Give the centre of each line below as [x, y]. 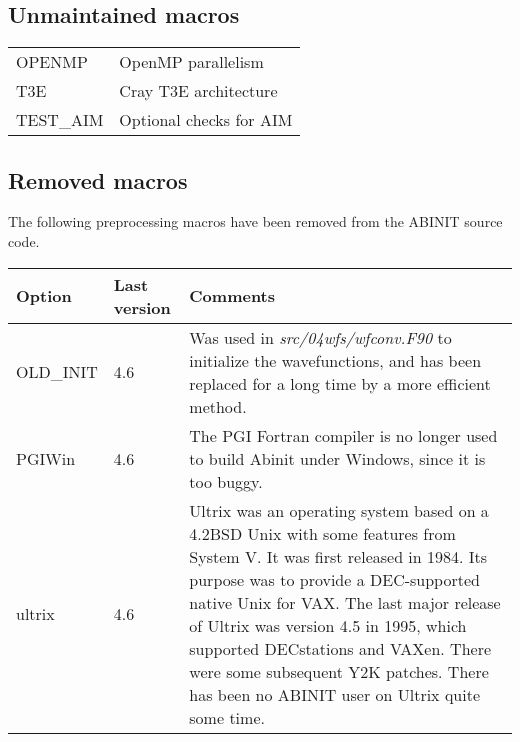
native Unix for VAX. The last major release [345, 602]
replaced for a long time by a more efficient [340, 383]
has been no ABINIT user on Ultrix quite [335, 694]
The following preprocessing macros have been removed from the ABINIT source [255, 221]
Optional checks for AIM [206, 120]
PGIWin [46, 458]
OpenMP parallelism [191, 62]
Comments [232, 296]
